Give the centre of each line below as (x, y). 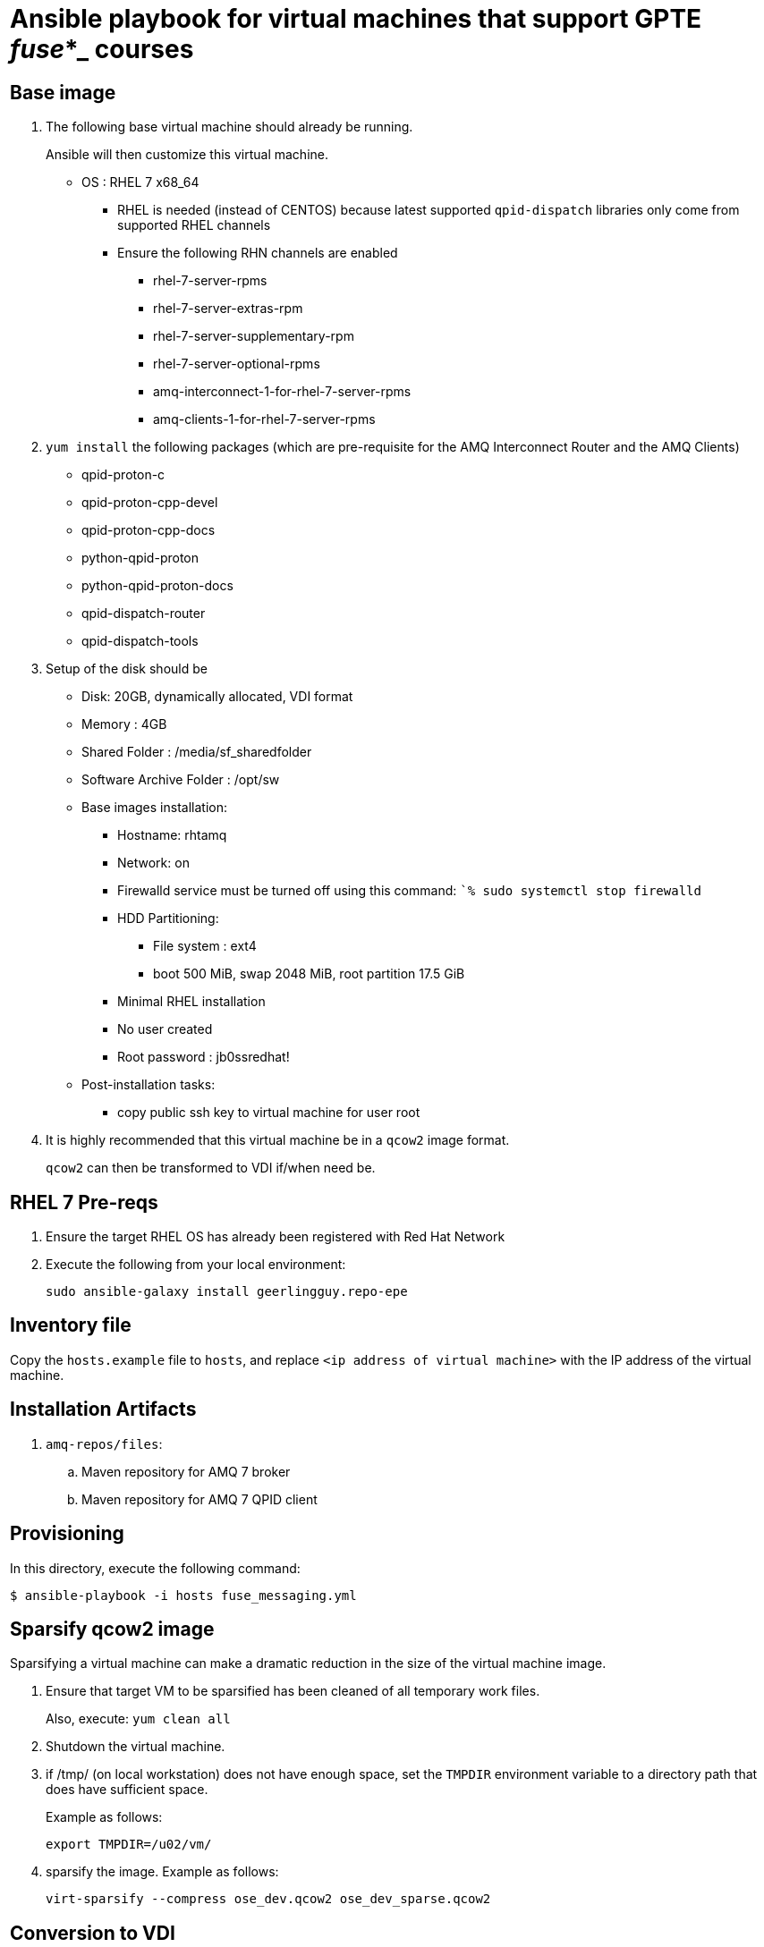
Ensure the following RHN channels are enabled (258, 253)
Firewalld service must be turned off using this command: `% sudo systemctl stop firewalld (409, 891)
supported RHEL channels (194, 225)
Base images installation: (154, 808)
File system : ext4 (205, 946)
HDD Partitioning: (168, 918)
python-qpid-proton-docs (157, 586)
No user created (165, 1029)
